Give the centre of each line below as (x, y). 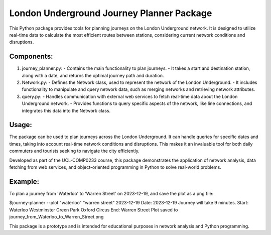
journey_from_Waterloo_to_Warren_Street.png (56, 217)
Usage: (21, 125)
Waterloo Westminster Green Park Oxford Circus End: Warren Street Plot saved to (94, 210)
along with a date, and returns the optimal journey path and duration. (93, 75)
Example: (24, 182)
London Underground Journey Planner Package (111, 13)
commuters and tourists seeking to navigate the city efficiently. (75, 151)
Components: (31, 56)
